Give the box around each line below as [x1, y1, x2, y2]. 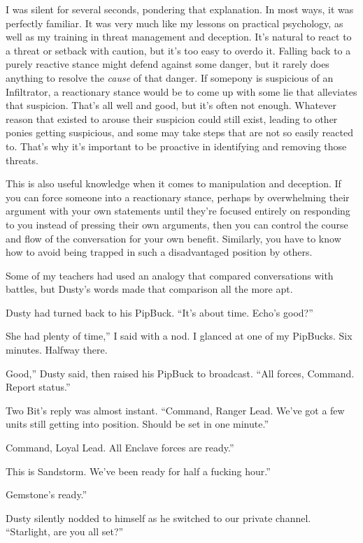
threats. [6, 152, 38, 167]
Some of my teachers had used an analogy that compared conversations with [6, 268, 334, 282]
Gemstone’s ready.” [6, 487, 87, 502]
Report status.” [6, 379, 71, 394]
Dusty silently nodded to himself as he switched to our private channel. [6, 510, 311, 525]
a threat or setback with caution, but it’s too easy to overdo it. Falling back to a [6, 43, 351, 57]
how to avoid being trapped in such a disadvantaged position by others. [6, 245, 313, 259]
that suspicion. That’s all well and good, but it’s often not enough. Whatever [6, 98, 336, 113]
